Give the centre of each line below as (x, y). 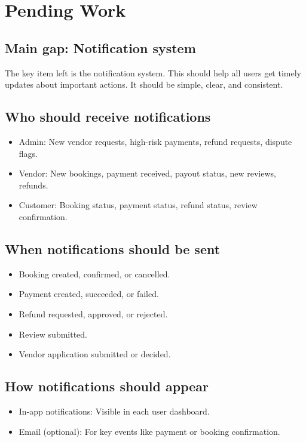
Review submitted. (53, 334)
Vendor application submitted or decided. (95, 354)
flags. (28, 153)
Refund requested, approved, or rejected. (93, 313)
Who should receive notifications (108, 117)
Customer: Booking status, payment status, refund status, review (138, 205)
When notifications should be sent (113, 248)
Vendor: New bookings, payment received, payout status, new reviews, (147, 173)
